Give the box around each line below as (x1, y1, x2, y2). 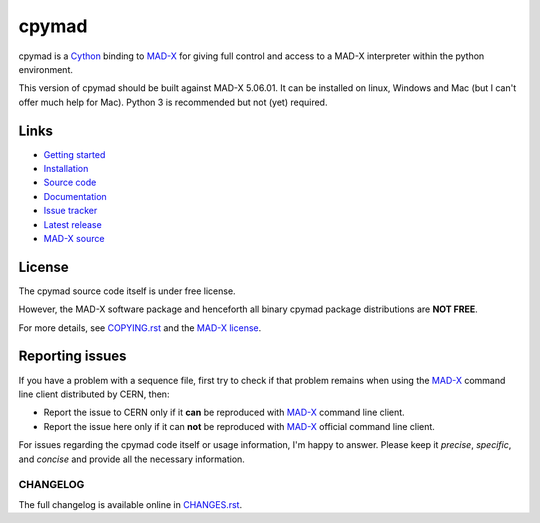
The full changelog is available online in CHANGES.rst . (18, 498, 243, 510)
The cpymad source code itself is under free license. (18, 285, 236, 297)
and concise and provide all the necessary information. (18, 453, 245, 465)
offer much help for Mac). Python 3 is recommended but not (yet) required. (18, 96, 328, 108)
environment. (18, 63, 74, 75)
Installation (43, 163, 89, 175)
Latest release (43, 218, 102, 230)
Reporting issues (18, 348, 127, 365)
